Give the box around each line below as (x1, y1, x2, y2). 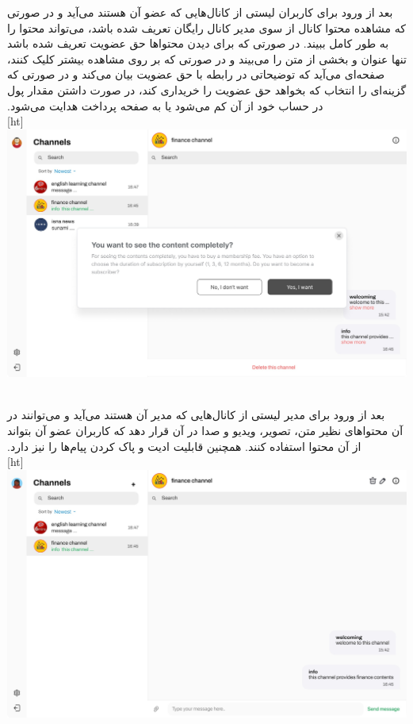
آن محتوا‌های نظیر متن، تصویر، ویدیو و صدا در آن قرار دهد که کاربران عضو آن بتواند (7, 422, 403, 439)
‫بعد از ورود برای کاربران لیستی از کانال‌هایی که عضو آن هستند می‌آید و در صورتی (7, 4, 393, 20)
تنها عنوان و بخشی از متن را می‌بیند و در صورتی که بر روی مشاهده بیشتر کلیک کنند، (7, 50, 407, 67)
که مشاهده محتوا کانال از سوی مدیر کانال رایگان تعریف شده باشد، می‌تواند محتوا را (7, 19, 406, 36)
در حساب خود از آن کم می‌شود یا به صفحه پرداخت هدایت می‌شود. (7, 97, 323, 114)
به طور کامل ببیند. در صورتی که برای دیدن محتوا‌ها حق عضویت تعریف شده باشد (7, 35, 389, 52)
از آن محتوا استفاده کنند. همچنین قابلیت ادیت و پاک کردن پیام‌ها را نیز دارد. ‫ (7, 437, 365, 454)
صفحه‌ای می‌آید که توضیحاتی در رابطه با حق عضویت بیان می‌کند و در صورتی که (7, 66, 385, 83)
